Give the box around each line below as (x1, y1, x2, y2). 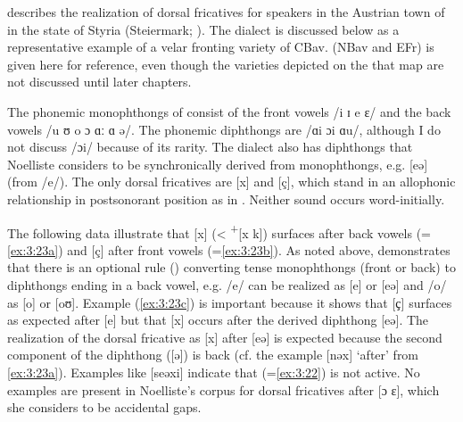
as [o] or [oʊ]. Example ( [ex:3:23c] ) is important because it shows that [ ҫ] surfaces (7, 293, 452, 311)
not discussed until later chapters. (7, 72, 192, 91)
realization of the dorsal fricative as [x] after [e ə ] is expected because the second (7, 327, 442, 346)
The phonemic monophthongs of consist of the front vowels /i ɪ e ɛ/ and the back (7, 102, 451, 120)
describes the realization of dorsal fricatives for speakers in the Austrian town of (7, 3, 445, 21)
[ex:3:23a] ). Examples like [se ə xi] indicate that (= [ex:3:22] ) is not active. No (7, 362, 420, 381)
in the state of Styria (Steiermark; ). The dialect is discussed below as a (7, 20, 400, 38)
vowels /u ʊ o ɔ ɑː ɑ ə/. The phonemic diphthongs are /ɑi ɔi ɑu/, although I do (7, 120, 441, 138)
